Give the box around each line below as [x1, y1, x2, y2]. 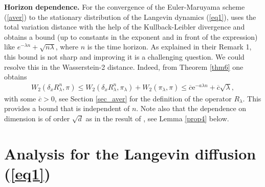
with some [4, 93, 36, 103]
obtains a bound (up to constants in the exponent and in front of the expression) [4, 31, 258, 42]
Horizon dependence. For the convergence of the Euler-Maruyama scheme [4, 2, 245, 12]
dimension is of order [4, 113, 70, 124]
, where [55, 41, 79, 52]
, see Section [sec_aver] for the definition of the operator [54, 93, 232, 103]
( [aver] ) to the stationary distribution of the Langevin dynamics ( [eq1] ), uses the [4, 11, 256, 22]
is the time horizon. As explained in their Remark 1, [87, 41, 252, 52]
